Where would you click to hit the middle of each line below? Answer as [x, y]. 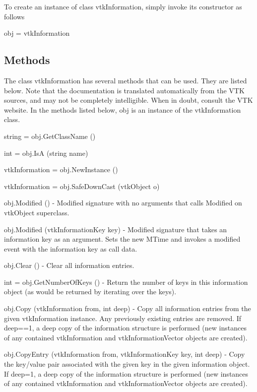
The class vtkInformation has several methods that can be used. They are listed [126, 80]
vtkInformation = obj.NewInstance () [61, 169]
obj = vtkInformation [37, 33]
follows [14, 16]
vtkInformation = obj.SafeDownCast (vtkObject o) [82, 186]
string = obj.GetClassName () [50, 136]
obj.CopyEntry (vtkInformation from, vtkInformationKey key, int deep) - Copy [125, 354]
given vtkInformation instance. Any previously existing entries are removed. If [123, 318]
